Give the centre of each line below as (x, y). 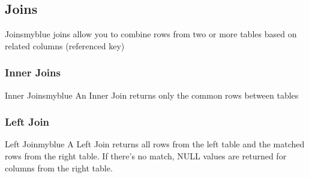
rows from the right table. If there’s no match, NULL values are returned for (146, 156)
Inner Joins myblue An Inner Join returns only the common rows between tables (152, 95)
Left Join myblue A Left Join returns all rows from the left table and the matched (155, 144)
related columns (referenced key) (65, 45)
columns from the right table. (59, 167)
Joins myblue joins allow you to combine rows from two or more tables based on (151, 34)
